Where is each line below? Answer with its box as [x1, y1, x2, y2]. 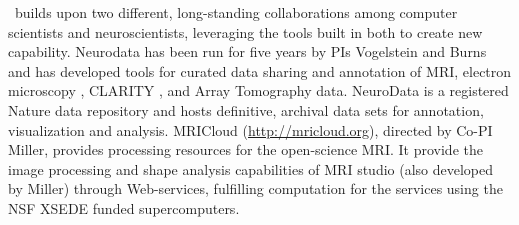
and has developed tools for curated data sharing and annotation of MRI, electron [8, 60, 512, 81]
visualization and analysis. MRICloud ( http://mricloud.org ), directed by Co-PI [8, 119, 493, 140]
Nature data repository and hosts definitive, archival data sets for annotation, [8, 99, 484, 120]
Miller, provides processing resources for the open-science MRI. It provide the [8, 139, 483, 160]
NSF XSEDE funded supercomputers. [8, 197, 240, 218]
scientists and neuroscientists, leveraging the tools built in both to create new [8, 21, 483, 42]
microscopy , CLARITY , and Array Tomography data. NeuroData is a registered [8, 80, 509, 101]
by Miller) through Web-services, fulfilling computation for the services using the [8, 178, 503, 199]
